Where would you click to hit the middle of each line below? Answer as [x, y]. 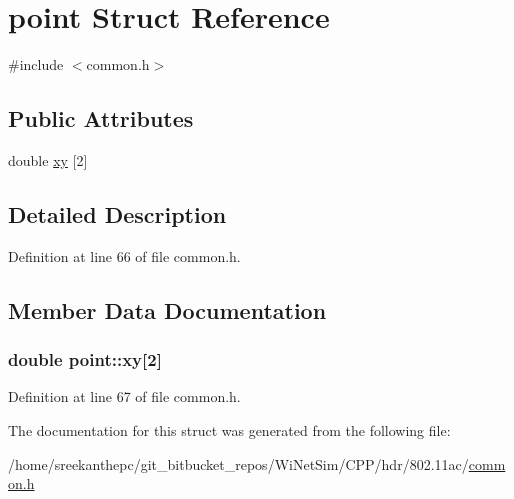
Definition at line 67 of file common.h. [124, 396]
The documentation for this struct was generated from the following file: [229, 429]
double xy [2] [48, 159]
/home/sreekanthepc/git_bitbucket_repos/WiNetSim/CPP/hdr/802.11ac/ [238, 463]
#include [36, 64]
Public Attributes [101, 118]
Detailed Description [117, 213]
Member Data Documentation [167, 309]
